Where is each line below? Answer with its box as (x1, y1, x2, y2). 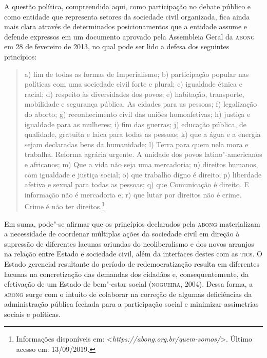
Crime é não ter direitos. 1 (24, 200, 105, 211)
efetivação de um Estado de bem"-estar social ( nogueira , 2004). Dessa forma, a (4, 279, 253, 289)
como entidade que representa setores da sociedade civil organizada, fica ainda (4, 11, 250, 22)
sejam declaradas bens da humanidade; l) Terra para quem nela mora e (24, 138, 249, 149)
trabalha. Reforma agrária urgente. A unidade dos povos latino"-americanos (24, 149, 262, 160)
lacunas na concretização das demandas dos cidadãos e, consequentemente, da (4, 268, 249, 279)
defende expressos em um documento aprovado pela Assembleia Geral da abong (4, 31, 255, 42)
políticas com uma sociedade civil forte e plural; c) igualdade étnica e (24, 78, 242, 89)
